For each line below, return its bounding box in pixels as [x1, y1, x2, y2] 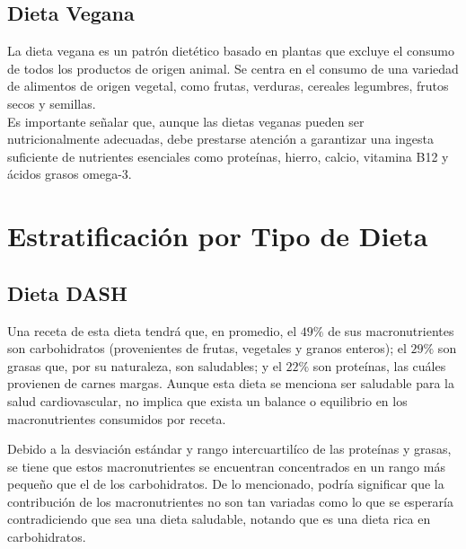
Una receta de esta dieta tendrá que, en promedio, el [7, 321, 297, 340]
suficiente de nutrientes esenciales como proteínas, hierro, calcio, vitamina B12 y [7, 146, 449, 165]
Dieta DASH [7, 279, 127, 306]
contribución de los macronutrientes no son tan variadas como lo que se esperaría [7, 491, 453, 510]
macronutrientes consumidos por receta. [7, 409, 226, 428]
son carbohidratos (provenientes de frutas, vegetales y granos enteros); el [7, 339, 407, 358]
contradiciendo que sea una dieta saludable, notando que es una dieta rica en [7, 509, 431, 528]
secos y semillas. [7, 93, 96, 112]
